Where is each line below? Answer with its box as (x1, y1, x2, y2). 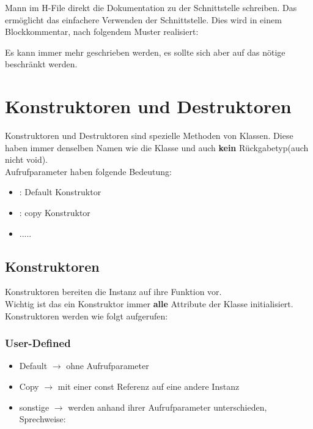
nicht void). (5, 153, 48, 166)
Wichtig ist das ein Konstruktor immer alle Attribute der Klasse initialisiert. (5, 297, 293, 310)
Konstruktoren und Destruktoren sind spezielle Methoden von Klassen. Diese (5, 129, 293, 142)
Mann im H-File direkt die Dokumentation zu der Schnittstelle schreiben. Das (5, 1, 297, 13)
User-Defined (5, 335, 71, 351)
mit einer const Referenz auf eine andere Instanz (57, 380, 240, 393)
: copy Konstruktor (19, 206, 90, 219)
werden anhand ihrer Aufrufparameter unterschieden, (68, 400, 267, 413)
